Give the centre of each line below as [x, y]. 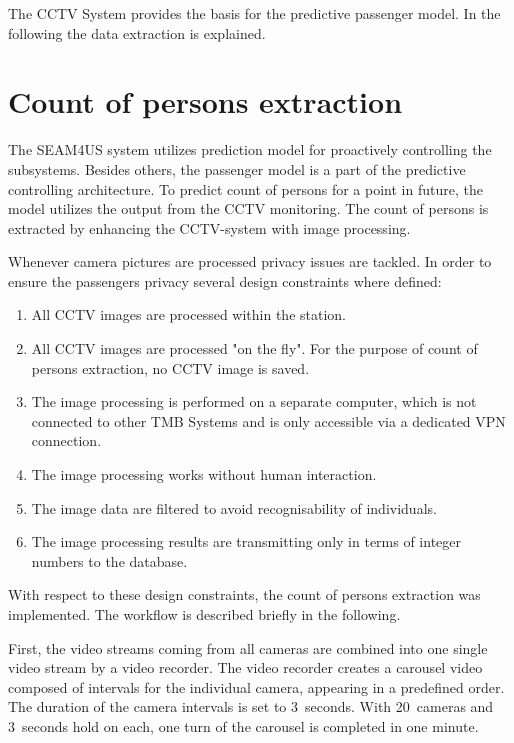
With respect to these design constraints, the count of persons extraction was [244, 594]
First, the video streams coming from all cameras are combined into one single [248, 647]
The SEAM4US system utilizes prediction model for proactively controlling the [250, 149]
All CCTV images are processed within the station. [188, 314]
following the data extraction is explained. [137, 32]
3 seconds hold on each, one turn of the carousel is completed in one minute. [243, 725]
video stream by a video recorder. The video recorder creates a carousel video [245, 667]
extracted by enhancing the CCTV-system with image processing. [209, 227]
